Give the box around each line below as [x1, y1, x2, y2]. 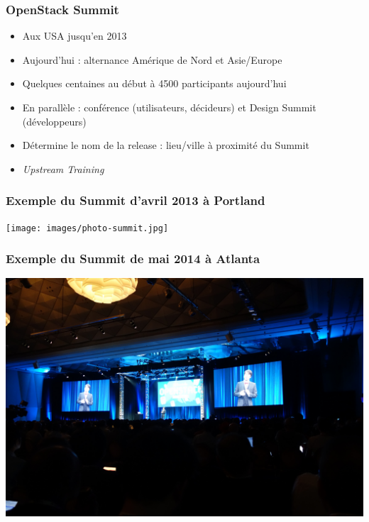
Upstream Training [22, 161, 104, 176]
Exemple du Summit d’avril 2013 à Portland [6, 191, 265, 209]
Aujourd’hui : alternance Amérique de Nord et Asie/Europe [22, 52, 282, 67]
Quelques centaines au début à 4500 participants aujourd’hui [22, 76, 287, 91]
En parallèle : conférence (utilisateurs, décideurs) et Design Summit [22, 100, 316, 114]
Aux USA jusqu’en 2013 [22, 28, 127, 43]
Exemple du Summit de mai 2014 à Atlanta [6, 250, 260, 267]
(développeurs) [22, 113, 87, 128]
